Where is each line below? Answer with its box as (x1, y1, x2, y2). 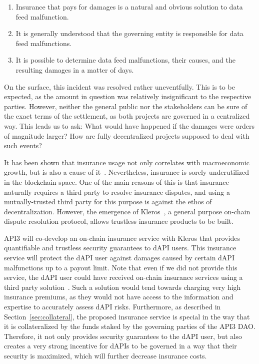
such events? (4, 140, 42, 151)
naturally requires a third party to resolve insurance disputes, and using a (4, 186, 230, 197)
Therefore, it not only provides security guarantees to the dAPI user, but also (4, 330, 242, 341)
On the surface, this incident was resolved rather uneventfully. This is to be (4, 81, 235, 92)
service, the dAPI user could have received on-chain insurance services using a (4, 272, 243, 282)
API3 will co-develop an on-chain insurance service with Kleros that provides (4, 232, 240, 243)
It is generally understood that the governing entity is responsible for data (15, 28, 243, 39)
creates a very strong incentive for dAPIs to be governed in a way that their (4, 340, 237, 351)
